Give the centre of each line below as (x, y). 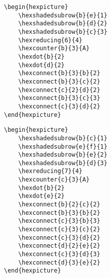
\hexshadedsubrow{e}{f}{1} (63, 146)
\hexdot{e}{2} (41, 196)
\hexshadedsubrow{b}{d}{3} (63, 163)
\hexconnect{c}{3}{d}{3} (59, 254)
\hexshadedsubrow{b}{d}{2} (63, 24)
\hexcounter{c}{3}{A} (54, 180)
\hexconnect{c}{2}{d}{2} (59, 90)
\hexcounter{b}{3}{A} (54, 48)
